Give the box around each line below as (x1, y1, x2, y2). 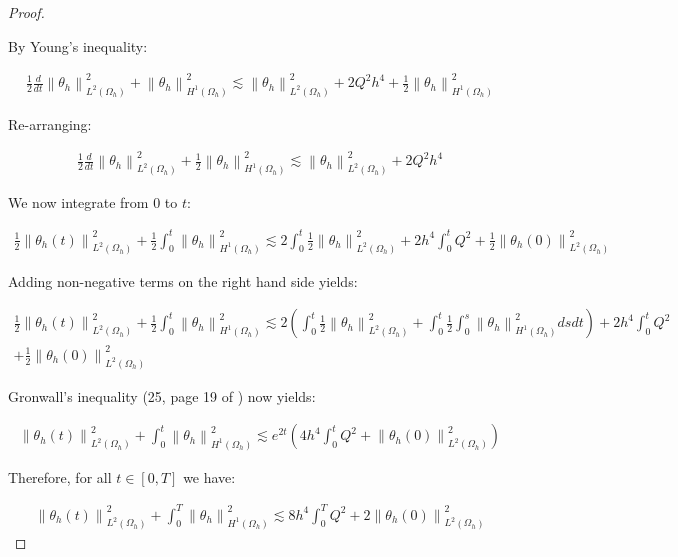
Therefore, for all (8, 466, 112, 487)
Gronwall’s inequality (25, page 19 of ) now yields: (8, 385, 316, 406)
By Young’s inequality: (8, 35, 148, 56)
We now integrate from (8, 191, 149, 212)
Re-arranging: (8, 113, 92, 134)
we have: (183, 466, 236, 487)
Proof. (8, 2, 45, 22)
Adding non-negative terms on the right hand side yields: (8, 270, 358, 291)
